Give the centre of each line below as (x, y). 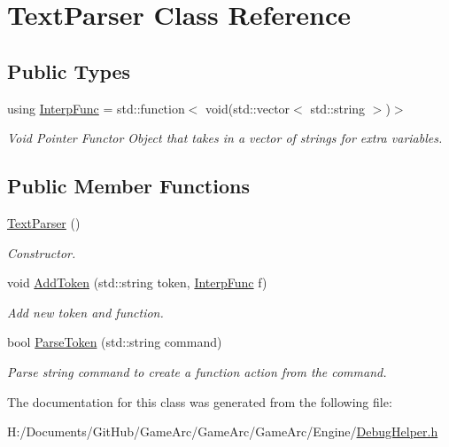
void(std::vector (248, 108)
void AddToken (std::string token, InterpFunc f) (137, 282)
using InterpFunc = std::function (96, 108)
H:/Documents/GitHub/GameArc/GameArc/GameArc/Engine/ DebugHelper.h (223, 431)
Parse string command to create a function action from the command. (197, 371)
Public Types (69, 71)
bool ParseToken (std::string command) (115, 342)
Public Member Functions (128, 186)
